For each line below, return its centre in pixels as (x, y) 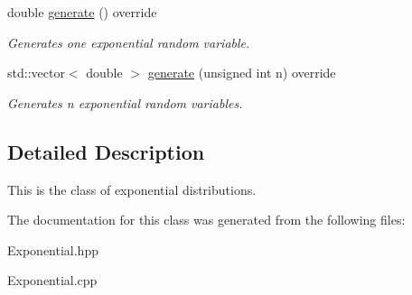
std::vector (36, 73)
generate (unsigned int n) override (242, 73)
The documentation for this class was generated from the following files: (206, 220)
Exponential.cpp (52, 280)
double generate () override (82, 12)
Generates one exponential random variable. (129, 42)
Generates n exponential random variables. (125, 102)
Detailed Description (106, 151)
